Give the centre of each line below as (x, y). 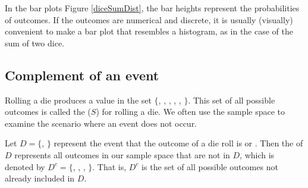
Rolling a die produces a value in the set (78, 100)
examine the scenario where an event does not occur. (101, 123)
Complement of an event (82, 75)
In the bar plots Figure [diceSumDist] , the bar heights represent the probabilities (152, 8)
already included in (40, 178)
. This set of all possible (232, 100)
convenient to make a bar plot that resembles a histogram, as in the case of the (149, 31)
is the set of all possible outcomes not (210, 166)
